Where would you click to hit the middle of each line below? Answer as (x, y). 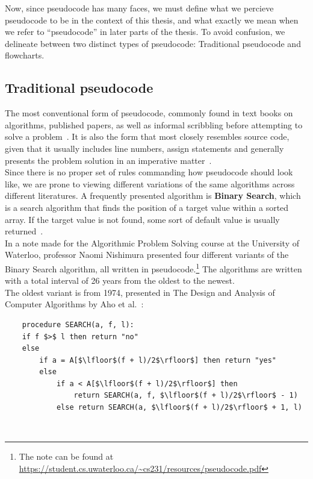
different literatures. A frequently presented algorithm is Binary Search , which (153, 196)
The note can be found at (66, 456)
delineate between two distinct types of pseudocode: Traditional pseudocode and (153, 43)
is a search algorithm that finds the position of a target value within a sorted (147, 207)
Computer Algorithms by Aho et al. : (74, 304)
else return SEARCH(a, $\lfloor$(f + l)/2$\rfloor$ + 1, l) (179, 408)
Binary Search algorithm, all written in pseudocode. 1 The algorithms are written (153, 268)
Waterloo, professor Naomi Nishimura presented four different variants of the (147, 255)
